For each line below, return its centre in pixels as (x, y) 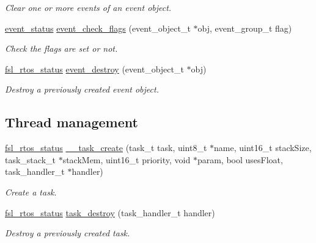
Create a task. (31, 192)
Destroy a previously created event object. (82, 89)
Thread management (72, 122)
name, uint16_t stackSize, (263, 148)
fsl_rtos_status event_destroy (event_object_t (94, 69)
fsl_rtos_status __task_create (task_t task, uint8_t (106, 148)
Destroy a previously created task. (68, 233)
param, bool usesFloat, (240, 159)
